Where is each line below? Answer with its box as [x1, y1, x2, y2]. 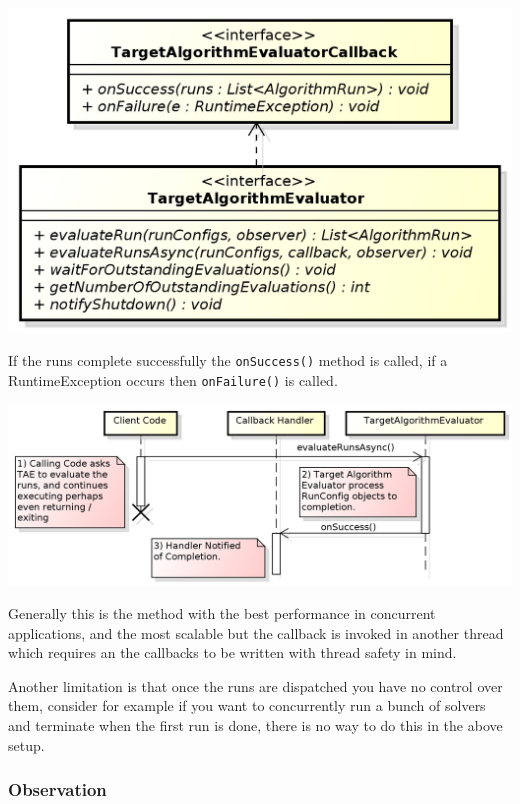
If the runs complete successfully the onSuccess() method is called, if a [8, 349, 448, 370]
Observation [8, 777, 107, 802]
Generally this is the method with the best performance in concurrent [8, 602, 436, 623]
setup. [8, 734, 45, 755]
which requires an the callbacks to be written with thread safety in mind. [8, 642, 457, 663]
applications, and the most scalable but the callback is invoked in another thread [8, 622, 504, 643]
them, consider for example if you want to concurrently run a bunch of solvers [8, 695, 486, 716]
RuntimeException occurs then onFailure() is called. [8, 369, 338, 390]
